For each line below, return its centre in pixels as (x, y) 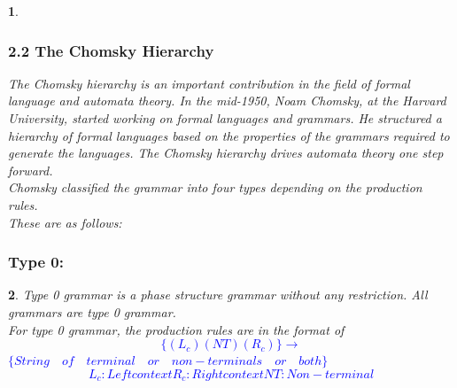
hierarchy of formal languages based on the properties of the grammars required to (229, 135)
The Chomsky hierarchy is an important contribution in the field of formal (209, 83)
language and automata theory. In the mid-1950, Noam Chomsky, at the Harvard (227, 101)
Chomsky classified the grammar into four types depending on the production (215, 187)
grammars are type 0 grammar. (92, 311)
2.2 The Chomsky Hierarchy (111, 50)
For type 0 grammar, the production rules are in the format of (176, 329)
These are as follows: (65, 222)
